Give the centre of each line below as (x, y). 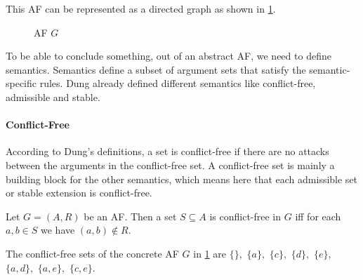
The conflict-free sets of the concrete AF (92, 253)
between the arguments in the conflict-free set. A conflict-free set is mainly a (170, 165)
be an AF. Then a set (130, 216)
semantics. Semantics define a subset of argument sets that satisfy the (156, 69)
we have (58, 230)
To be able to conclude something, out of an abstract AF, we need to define (169, 56)
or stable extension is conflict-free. (79, 193)
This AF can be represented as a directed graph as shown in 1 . (141, 8)
